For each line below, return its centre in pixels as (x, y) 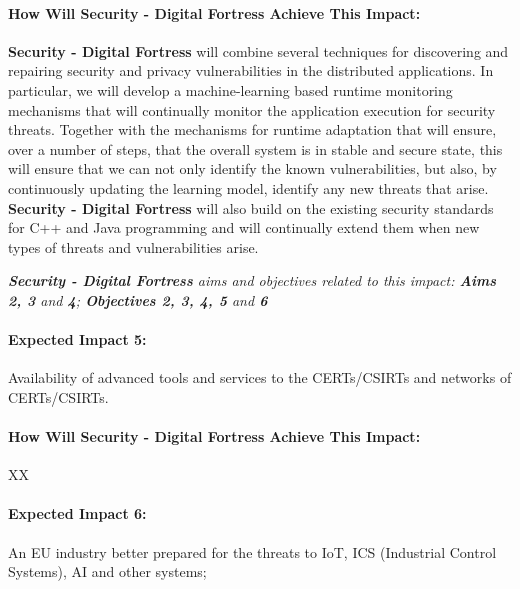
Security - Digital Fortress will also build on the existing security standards (251, 207)
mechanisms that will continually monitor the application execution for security (252, 109)
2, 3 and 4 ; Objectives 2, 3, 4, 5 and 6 (138, 299)
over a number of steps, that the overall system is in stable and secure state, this (255, 148)
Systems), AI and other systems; (107, 571)
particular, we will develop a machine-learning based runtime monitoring (230, 89)
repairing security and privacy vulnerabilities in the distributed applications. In (251, 70)
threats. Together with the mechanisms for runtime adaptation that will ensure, (252, 129)
